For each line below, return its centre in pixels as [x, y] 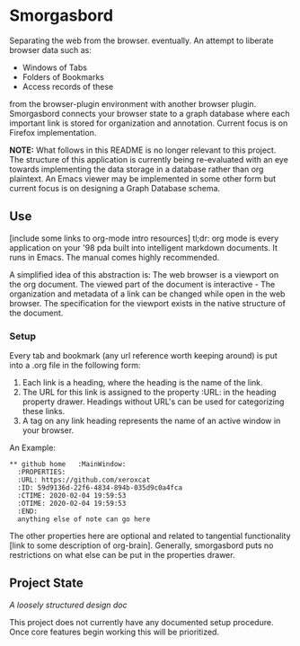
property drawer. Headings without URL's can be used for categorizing [153, 402]
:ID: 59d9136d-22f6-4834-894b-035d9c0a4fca [100, 488]
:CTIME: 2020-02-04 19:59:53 [72, 496]
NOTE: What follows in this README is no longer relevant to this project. [143, 150]
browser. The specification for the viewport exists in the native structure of [147, 303]
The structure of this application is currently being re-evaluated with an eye [149, 159]
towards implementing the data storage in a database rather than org [137, 169]
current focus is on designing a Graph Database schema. [115, 188]
